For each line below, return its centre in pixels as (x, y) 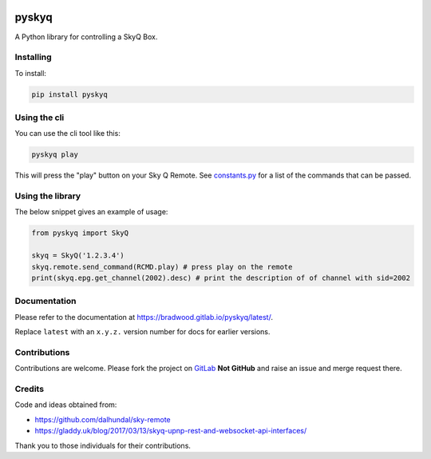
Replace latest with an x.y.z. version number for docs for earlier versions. (142, 332)
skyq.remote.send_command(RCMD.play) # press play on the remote (162, 267)
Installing (33, 58)
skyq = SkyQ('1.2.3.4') (78, 255)
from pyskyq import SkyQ (80, 233)
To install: (31, 73)
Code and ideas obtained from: (66, 405)
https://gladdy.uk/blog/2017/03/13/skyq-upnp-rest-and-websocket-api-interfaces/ (171, 431)
